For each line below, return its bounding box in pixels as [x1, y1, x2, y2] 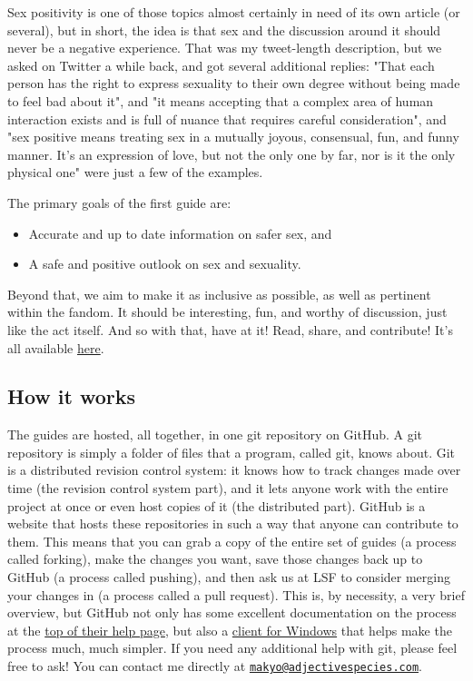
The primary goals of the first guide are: [7, 192, 232, 212]
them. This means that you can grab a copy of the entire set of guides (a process [7, 531, 457, 550]
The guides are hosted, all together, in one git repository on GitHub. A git [7, 425, 423, 444]
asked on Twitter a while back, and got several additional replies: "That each [7, 55, 435, 74]
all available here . [7, 338, 104, 357]
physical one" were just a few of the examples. [7, 163, 263, 182]
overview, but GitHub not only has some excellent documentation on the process [7, 603, 457, 622]
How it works [7, 382, 136, 410]
